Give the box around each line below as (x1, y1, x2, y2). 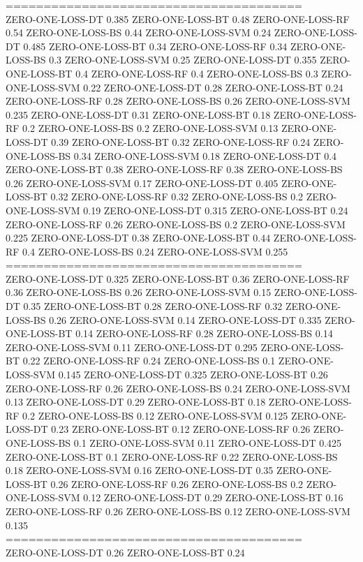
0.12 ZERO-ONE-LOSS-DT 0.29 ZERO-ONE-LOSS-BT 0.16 (83, 490, 343, 505)
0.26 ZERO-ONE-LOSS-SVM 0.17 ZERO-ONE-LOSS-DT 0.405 (6, 175, 279, 190)
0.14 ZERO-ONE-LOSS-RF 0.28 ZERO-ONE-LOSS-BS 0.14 (75, 326, 333, 341)
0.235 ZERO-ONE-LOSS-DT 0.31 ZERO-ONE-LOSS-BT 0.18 (6, 107, 271, 121)
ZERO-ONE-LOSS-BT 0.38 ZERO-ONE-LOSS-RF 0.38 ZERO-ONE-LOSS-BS (6, 162, 343, 177)
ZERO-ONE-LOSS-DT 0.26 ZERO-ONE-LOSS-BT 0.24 (6, 545, 245, 559)
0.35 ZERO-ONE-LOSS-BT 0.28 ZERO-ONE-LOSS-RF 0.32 (23, 299, 283, 313)
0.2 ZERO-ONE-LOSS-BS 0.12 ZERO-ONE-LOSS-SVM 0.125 (22, 408, 288, 422)
